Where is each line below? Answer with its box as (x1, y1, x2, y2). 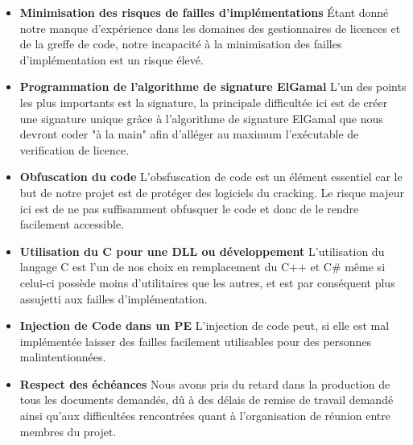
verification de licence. (19, 141, 130, 158)
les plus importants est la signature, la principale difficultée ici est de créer (19, 93, 388, 110)
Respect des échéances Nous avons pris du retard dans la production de (19, 375, 390, 392)
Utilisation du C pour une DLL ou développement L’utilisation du (19, 242, 385, 259)
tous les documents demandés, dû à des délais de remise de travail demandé (19, 391, 394, 408)
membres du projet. (19, 422, 117, 439)
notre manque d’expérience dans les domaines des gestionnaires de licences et (19, 19, 401, 36)
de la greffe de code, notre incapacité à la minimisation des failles (19, 35, 342, 52)
